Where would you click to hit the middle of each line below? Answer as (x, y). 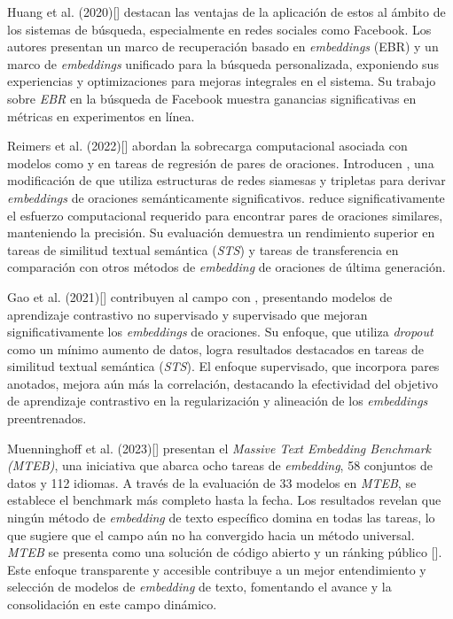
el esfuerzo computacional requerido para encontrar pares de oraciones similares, (225, 215)
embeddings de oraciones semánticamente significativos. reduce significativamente (226, 197)
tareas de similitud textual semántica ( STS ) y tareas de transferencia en (203, 249)
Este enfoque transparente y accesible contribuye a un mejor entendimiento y (217, 569)
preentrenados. (47, 418)
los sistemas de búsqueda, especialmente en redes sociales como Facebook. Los (219, 29)
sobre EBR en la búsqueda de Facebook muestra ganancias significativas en (212, 98)
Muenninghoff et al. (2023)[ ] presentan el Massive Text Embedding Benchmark (219, 448)
